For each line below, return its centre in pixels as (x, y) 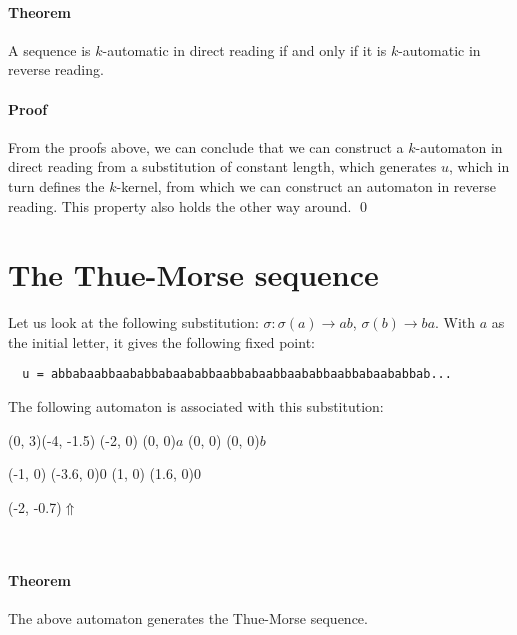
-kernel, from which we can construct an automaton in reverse (306, 185)
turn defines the (56, 185)
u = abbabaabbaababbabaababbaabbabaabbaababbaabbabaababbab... (237, 374)
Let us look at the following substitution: (133, 322)
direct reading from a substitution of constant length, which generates (222, 166)
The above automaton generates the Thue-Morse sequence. (188, 617)
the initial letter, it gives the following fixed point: (161, 341)
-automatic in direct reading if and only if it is (244, 49)
